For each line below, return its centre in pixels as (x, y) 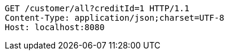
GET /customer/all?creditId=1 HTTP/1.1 (97, 8)
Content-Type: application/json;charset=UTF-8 (114, 18)
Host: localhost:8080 (55, 27)
